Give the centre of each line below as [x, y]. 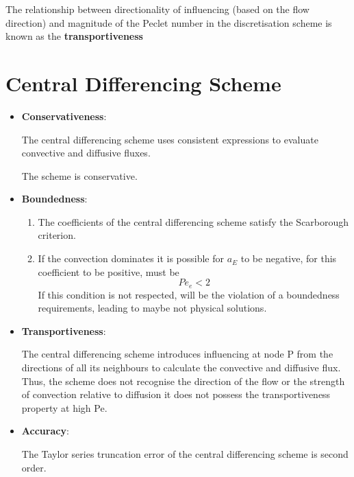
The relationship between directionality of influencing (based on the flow [157, 9]
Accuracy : [45, 431]
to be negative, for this [289, 258]
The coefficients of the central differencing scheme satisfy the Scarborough [193, 221]
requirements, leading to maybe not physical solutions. [152, 308]
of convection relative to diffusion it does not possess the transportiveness [176, 394]
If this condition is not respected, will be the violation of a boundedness [189, 294]
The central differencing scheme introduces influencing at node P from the [177, 354]
